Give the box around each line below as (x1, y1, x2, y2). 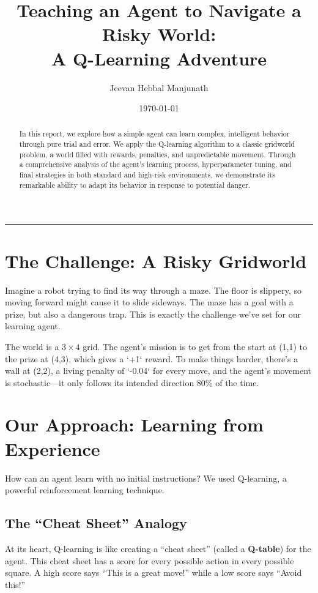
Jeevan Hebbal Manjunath (109, 81, 209, 94)
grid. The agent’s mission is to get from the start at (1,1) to (83, 340, 308, 352)
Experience (5, 436, 100, 461)
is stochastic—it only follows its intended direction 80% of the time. (5, 376, 259, 389)
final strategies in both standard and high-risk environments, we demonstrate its (19, 170, 275, 180)
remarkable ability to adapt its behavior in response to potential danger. (19, 179, 251, 190)
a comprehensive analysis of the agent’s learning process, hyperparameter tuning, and (19, 159, 292, 170)
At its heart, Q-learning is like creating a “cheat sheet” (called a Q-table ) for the (5, 542, 311, 554)
